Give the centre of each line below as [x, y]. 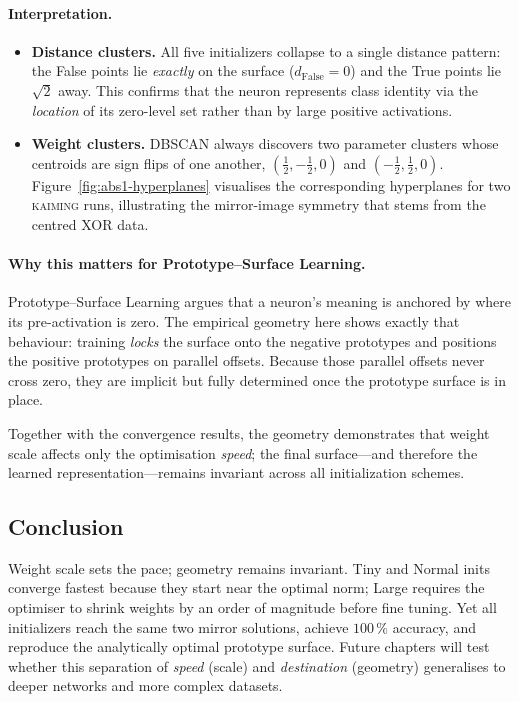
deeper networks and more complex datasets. [145, 685]
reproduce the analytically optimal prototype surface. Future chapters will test [249, 646]
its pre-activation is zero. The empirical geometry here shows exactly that [234, 320]
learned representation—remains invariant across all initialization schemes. [236, 472]
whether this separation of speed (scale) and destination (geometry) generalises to [257, 665]
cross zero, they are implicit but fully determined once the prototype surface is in [257, 379]
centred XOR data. [90, 223]
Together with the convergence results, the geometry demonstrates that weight [249, 432]
